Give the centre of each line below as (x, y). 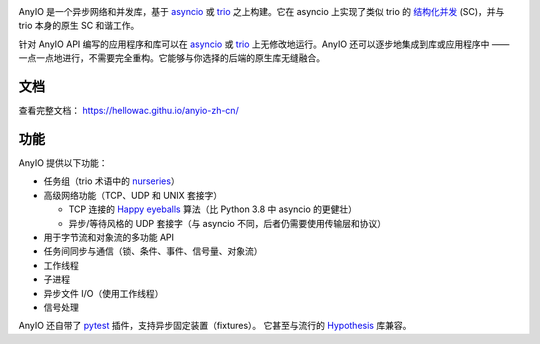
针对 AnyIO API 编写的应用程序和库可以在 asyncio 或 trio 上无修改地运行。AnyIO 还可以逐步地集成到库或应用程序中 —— (264, 44)
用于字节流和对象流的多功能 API (109, 237)
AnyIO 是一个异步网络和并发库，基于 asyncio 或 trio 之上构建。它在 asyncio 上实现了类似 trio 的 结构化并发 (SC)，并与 (261, 11)
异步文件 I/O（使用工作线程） (103, 293)
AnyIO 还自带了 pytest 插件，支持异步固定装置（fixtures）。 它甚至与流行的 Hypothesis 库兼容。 (215, 326)
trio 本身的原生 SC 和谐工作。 (79, 26)
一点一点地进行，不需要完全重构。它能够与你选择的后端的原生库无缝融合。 (171, 58)
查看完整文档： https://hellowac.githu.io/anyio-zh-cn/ (128, 111)
